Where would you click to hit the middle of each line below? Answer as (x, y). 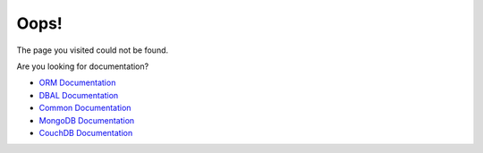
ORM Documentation (77, 83)
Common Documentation (85, 108)
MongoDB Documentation (87, 120)
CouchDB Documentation (86, 132)
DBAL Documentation (79, 95)
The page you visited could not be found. (93, 50)
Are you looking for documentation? (83, 66)
